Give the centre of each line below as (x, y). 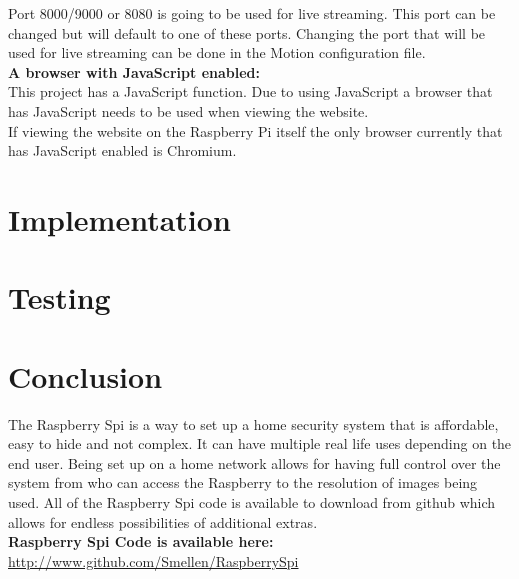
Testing (59, 297)
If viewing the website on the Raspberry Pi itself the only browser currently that (255, 130)
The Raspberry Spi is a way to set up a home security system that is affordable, (253, 423)
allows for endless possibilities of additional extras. (163, 521)
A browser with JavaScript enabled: (134, 71)
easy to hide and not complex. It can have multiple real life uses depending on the (260, 443)
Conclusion (85, 375)
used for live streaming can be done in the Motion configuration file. (217, 52)
